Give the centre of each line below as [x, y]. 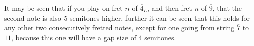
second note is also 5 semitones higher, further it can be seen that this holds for [127, 17]
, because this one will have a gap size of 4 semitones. [94, 37]
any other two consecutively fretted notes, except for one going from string [119, 28]
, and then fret [170, 8]
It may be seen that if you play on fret [63, 8]
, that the [227, 8]
